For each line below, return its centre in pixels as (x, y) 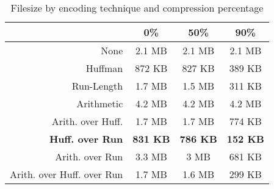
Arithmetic (100, 103)
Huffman (104, 68)
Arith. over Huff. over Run (67, 174)
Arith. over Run (89, 156)
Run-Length (97, 86)
